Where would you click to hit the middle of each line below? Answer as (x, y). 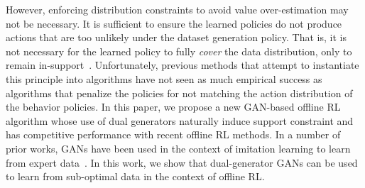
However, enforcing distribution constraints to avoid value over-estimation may (177, 9)
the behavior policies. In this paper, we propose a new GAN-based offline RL (173, 107)
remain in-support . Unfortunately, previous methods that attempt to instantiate (182, 65)
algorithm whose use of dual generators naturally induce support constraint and (180, 120)
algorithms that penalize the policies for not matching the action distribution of (179, 93)
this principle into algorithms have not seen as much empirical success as (164, 78)
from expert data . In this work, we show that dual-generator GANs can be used (182, 162)
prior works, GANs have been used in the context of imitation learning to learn (178, 148)
